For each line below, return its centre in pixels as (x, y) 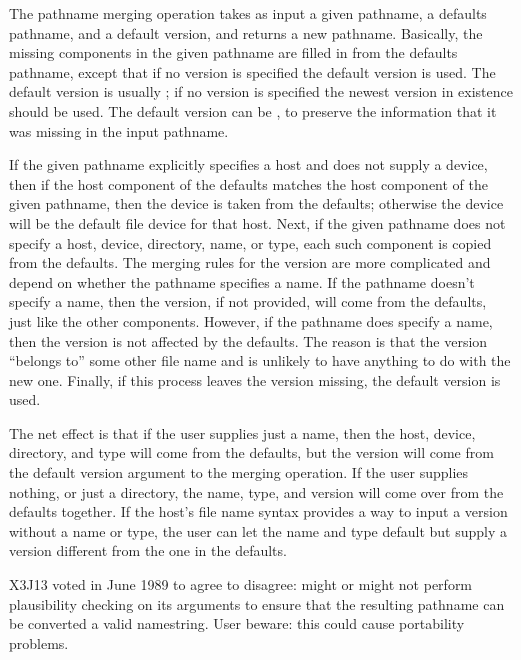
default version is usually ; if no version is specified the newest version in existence (261, 91)
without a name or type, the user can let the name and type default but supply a (258, 530)
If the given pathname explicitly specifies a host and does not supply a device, (248, 164)
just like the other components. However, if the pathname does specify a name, (251, 320)
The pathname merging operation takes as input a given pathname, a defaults (248, 13)
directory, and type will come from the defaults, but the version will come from (251, 452)
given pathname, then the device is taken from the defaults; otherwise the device (256, 203)
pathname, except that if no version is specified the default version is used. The (252, 71)
